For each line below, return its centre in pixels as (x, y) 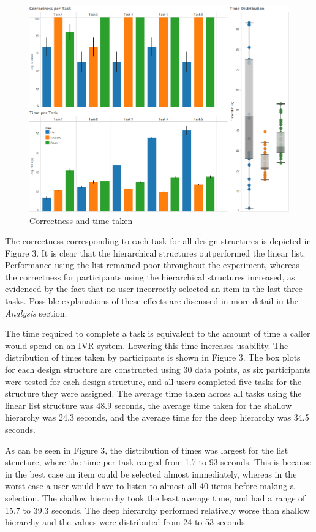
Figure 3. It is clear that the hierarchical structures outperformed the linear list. (155, 253)
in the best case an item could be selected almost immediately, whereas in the (151, 474)
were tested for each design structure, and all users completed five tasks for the (153, 381)
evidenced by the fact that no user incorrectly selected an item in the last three (154, 289)
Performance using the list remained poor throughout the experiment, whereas (152, 265)
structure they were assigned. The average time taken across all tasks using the (153, 393)
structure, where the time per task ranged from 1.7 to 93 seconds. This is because (158, 462)
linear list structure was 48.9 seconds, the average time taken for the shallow (149, 405)
